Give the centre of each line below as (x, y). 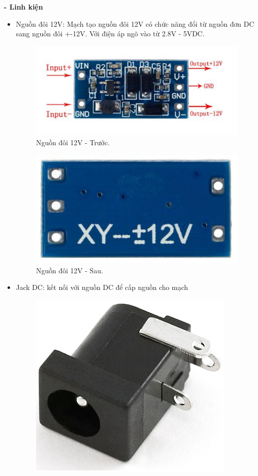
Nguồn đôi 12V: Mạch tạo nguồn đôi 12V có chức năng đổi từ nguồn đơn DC (135, 23)
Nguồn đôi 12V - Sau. (69, 270)
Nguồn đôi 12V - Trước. (73, 142)
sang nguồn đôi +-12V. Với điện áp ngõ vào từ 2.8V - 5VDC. (110, 34)
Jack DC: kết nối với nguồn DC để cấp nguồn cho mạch (102, 287)
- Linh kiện (24, 7)
